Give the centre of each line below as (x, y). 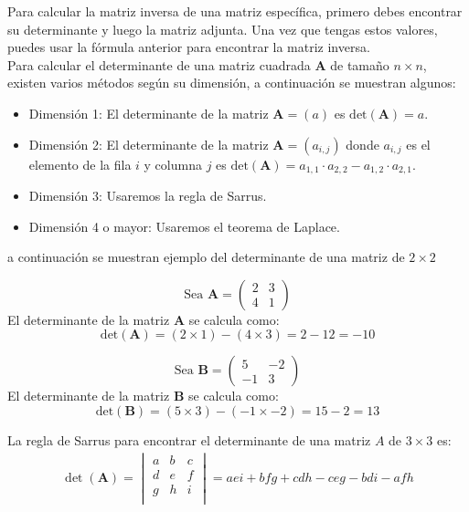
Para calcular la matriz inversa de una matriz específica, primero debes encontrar (235, 11)
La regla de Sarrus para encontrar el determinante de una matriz (189, 439)
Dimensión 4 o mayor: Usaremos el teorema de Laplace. (184, 226)
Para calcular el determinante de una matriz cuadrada (159, 64)
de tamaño (360, 64)
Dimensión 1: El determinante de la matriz (149, 113)
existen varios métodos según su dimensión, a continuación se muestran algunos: (232, 83)
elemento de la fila (80, 164)
